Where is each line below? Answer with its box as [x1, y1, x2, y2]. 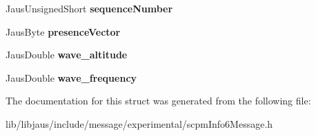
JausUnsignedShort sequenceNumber [6, 1, 173, 15]
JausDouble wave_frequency [6, 70, 137, 84]
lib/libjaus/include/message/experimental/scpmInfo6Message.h [6, 116, 273, 131]
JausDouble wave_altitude [6, 47, 128, 62]
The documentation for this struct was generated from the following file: [6, 93, 311, 108]
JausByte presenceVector [6, 24, 121, 38]
